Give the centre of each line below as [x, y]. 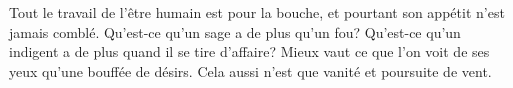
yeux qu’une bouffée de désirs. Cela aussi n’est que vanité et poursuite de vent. [250, 70]
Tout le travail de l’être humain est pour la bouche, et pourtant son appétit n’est [257, 12]
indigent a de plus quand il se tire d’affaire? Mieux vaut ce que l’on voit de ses [249, 51]
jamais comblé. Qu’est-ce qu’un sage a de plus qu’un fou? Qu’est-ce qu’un [235, 31]
